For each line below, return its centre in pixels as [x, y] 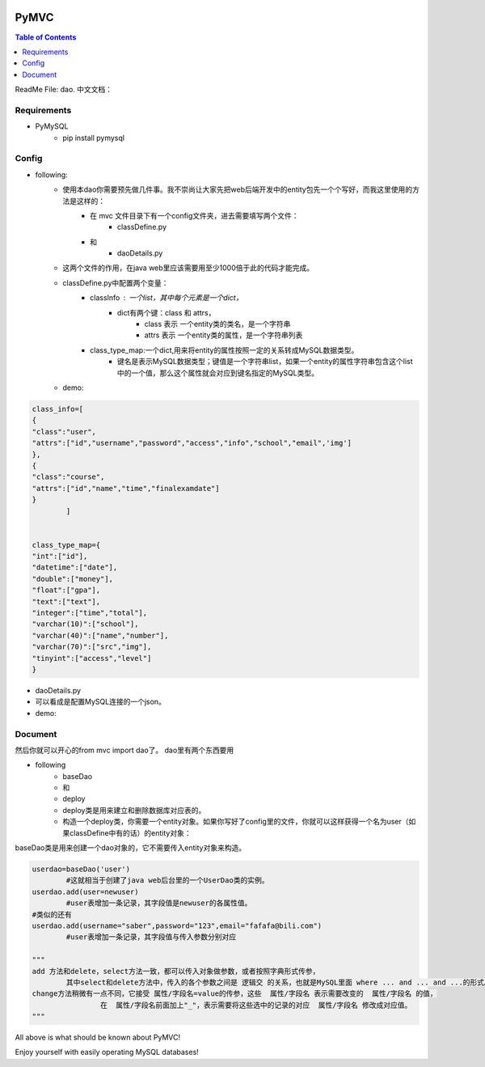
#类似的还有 [52, 915]
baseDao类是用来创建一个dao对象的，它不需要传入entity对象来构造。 [131, 848]
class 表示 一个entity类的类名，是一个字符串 [217, 324]
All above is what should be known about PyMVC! [98, 1037]
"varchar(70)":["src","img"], [92, 647]
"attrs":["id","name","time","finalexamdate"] [126, 488]
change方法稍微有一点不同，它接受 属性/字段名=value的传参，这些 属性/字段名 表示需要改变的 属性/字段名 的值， [235, 994]
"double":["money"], [72, 579]
